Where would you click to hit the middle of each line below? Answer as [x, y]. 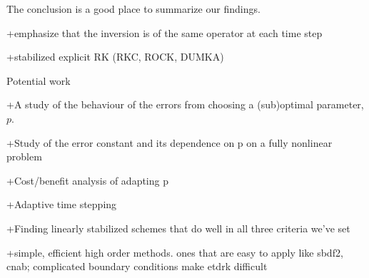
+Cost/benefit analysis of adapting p [87, 180]
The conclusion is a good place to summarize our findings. [133, 9]
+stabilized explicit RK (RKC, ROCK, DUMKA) [115, 57]
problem [24, 156]
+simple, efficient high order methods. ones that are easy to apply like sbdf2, [175, 252]
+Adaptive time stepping [62, 204]
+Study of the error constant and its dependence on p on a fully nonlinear [170, 142]
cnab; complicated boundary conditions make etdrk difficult [137, 266]
